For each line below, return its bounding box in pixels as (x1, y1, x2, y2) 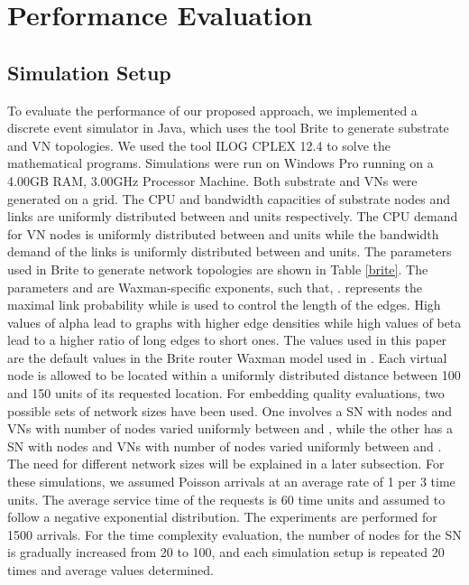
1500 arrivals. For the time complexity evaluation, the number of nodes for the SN (7, 525, 462, 543)
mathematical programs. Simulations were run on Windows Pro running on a (7, 153, 434, 172)
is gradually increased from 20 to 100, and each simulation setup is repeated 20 (7, 543, 445, 562)
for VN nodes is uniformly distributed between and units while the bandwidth (7, 224, 439, 243)
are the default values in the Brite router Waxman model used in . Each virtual (7, 348, 447, 367)
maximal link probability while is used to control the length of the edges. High (7, 295, 441, 314)
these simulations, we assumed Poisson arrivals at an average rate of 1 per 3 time (7, 472, 455, 491)
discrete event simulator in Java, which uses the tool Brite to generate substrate (7, 118, 449, 137)
